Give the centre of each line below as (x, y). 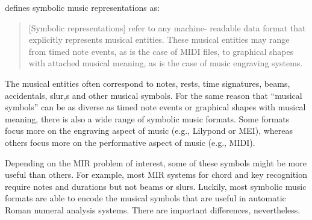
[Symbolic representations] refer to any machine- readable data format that (167, 27)
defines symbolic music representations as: (82, 7)
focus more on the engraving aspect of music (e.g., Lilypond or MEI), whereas (149, 130)
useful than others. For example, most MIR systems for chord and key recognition (156, 174)
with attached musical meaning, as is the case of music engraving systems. (166, 63)
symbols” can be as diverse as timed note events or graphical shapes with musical (155, 107)
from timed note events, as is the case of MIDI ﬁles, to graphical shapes (161, 51)
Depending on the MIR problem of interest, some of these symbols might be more (156, 162)
